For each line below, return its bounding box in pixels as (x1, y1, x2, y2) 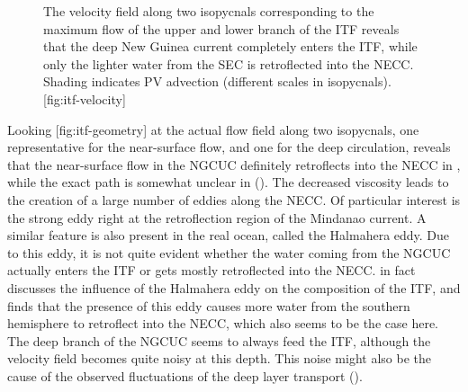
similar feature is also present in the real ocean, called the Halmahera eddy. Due (7, 226, 450, 245)
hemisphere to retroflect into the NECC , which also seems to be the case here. (7, 314, 438, 333)
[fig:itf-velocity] (43, 89, 126, 108)
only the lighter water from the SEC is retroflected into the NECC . (43, 54, 414, 73)
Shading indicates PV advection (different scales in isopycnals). (43, 72, 391, 91)
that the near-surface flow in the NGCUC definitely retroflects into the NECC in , (7, 155, 461, 174)
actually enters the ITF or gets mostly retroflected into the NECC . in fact (7, 261, 416, 280)
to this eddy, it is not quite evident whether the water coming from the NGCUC (7, 243, 451, 262)
